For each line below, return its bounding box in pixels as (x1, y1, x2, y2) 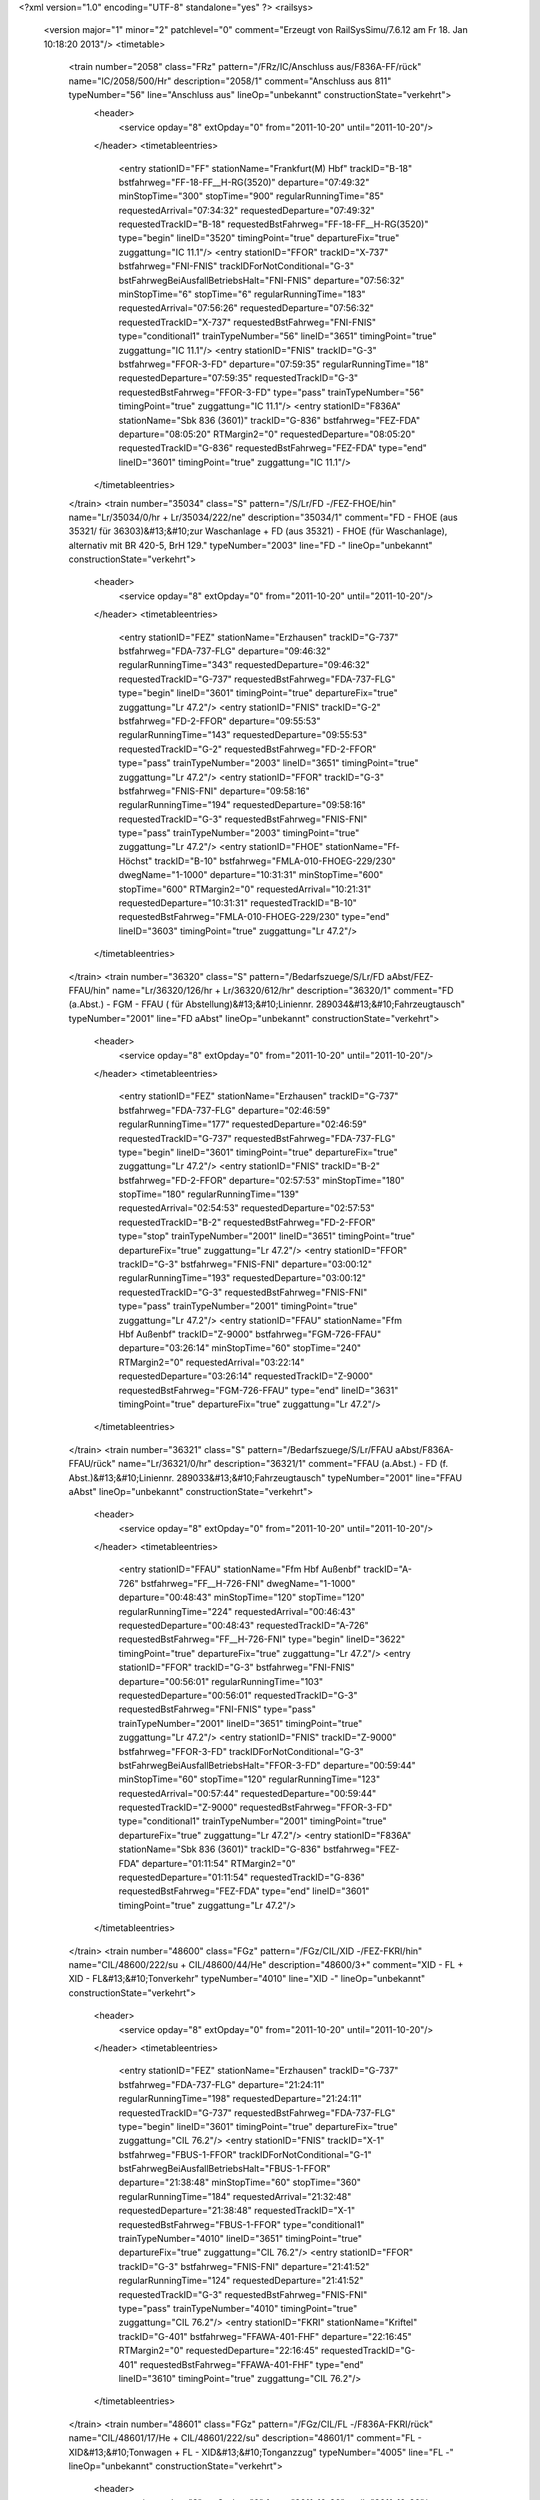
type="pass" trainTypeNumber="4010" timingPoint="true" (118, 2302, 358, 2314)
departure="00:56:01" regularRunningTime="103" (118, 1675, 324, 1687)
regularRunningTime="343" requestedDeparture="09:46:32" (118, 659, 370, 671)
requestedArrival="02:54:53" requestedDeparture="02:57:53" (118, 1202, 375, 1214)
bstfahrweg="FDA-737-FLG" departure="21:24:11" (118, 2078, 325, 2090)
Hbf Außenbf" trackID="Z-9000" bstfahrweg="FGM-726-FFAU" (118, 1328, 382, 1340)
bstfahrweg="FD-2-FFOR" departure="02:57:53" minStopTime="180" (118, 1174, 405, 1186)
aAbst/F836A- (395, 1443, 454, 1455)
